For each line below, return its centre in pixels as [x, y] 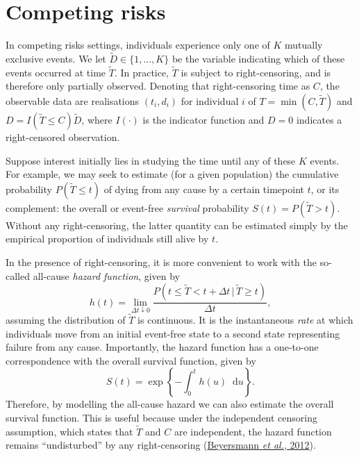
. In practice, [142, 72]
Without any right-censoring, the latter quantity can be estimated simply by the [177, 225]
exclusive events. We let [56, 58]
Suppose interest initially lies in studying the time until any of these [151, 160]
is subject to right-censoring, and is [256, 72]
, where [97, 119]
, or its [325, 189]
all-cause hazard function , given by [107, 275]
